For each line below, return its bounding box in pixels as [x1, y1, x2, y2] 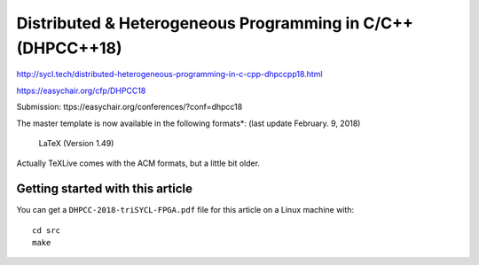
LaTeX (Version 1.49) [38, 137, 114, 148]
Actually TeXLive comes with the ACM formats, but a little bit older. [16, 158, 261, 168]
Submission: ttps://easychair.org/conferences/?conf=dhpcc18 [16, 102, 243, 113]
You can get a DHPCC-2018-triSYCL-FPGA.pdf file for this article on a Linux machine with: [16, 205, 355, 215]
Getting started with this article [16, 182, 193, 197]
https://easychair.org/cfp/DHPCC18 [16, 85, 146, 96]
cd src [32, 225, 61, 235]
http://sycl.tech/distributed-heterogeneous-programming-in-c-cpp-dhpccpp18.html [16, 69, 323, 80]
